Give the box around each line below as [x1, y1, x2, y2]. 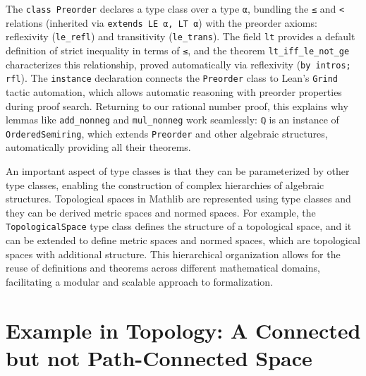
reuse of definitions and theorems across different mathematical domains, [6, 260, 320, 275]
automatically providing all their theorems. [6, 140, 191, 154]
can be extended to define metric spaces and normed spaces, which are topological [6, 233, 360, 248]
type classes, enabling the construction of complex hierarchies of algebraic [6, 177, 324, 192]
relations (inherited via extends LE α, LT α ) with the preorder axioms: [6, 15, 317, 30]
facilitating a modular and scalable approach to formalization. [6, 274, 274, 289]
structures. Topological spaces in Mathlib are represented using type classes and [6, 191, 351, 206]
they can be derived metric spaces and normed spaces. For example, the [6, 205, 316, 219]
